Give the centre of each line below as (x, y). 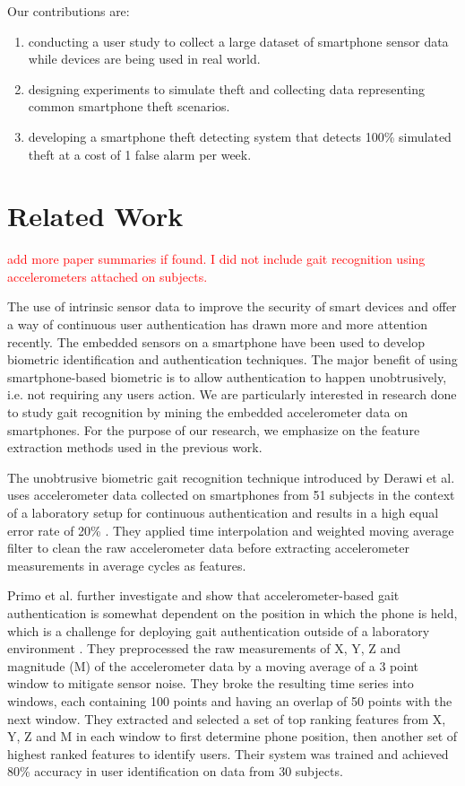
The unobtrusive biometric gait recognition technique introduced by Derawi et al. (231, 477)
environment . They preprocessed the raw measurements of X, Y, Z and (204, 648)
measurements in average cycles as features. (127, 565)
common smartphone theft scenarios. (129, 106)
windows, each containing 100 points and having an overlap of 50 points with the (230, 700)
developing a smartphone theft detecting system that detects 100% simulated (240, 136)
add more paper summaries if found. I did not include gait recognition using (216, 259)
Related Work (95, 216)
